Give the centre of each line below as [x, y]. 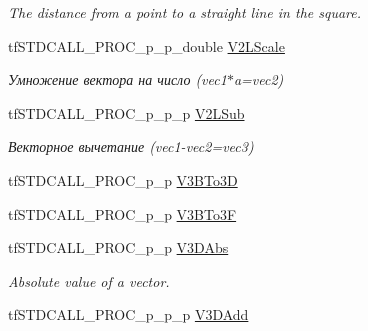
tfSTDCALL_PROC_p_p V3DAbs [118, 247]
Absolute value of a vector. [89, 280]
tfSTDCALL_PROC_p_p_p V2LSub [126, 112]
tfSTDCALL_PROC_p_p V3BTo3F [122, 213]
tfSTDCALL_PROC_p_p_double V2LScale [146, 45]
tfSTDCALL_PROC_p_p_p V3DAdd [128, 314]
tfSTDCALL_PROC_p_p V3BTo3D [123, 179]
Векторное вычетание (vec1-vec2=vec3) [131, 146]
